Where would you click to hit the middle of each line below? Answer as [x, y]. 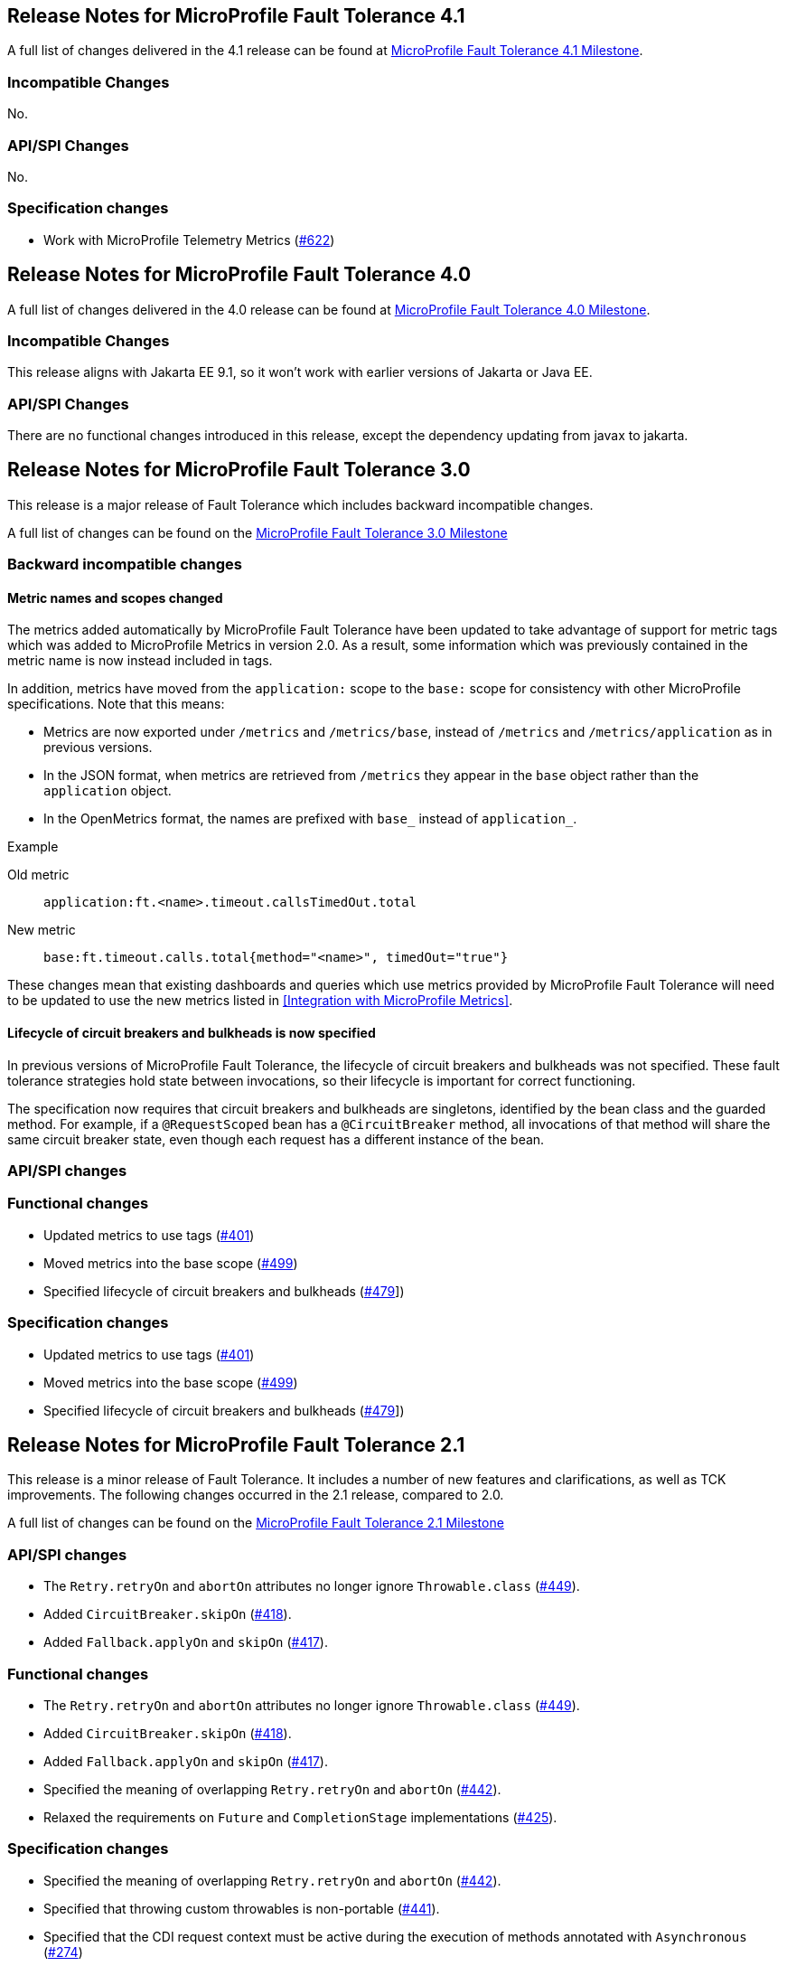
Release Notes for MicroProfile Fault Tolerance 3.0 [239, 470]
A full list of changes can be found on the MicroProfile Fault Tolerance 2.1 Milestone [256, 1523]
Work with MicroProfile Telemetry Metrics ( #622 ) [189, 240]
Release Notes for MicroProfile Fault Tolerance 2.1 [236, 1444]
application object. [108, 791]
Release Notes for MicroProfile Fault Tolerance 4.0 [239, 275]
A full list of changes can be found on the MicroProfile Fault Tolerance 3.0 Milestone [258, 532]
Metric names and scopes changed [115, 597]
